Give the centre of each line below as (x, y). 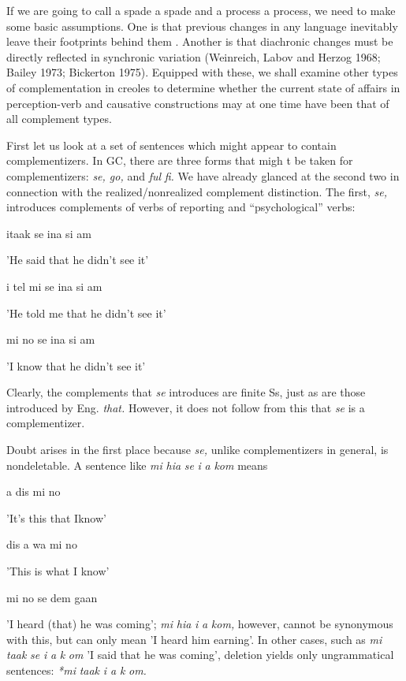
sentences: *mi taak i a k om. (76, 670)
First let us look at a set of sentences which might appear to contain (171, 145)
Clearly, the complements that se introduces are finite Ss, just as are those (186, 392)
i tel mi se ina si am (54, 286)
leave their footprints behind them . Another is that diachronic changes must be (200, 41)
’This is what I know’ (58, 571)
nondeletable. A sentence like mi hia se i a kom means (137, 465)
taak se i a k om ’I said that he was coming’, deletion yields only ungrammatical (200, 655)
